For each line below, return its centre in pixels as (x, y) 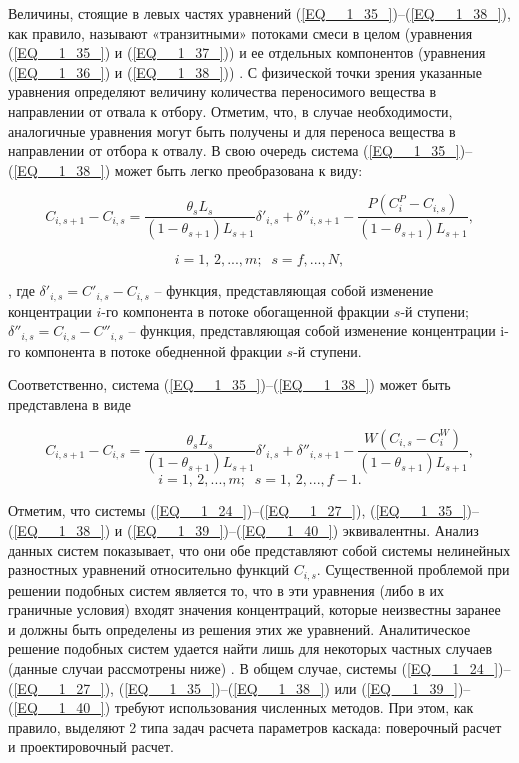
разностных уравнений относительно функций (148, 569)
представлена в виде (70, 403)
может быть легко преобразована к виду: (238, 169)
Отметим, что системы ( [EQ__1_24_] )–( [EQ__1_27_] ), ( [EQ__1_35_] (237, 510)
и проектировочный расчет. (91, 746)
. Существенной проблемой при (413, 569)
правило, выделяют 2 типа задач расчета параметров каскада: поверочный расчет (255, 726)
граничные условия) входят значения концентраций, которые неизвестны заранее (254, 609)
